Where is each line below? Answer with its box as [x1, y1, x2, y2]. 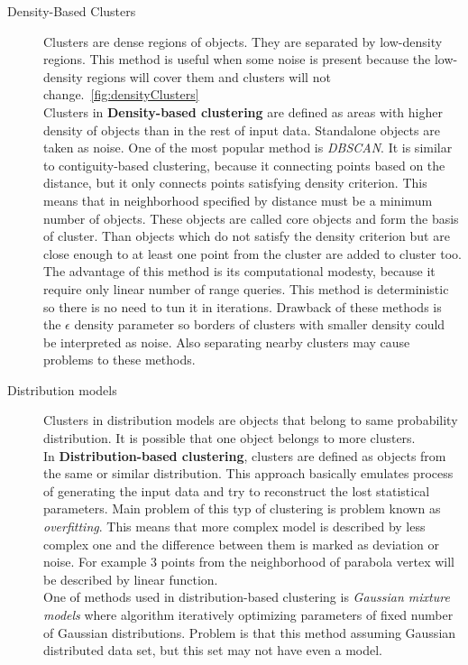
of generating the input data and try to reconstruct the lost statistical [43, 481, 430, 500]
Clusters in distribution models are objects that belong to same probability [43, 411, 458, 429]
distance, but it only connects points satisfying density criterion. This [43, 173, 427, 192]
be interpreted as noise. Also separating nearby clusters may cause [43, 332, 410, 351]
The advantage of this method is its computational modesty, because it [43, 262, 436, 281]
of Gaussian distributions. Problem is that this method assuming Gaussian [43, 623, 456, 642]
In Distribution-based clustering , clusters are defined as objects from [43, 446, 446, 465]
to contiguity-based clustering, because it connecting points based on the [43, 155, 445, 174]
